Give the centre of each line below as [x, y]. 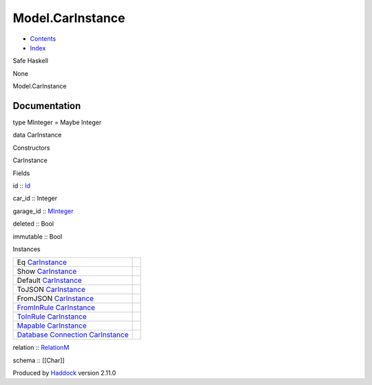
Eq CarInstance [42, 262]
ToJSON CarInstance [51, 290]
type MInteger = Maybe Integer [57, 122]
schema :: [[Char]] [39, 360]
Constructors [31, 148]
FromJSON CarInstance [55, 299]
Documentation [47, 106]
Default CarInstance [49, 281]
